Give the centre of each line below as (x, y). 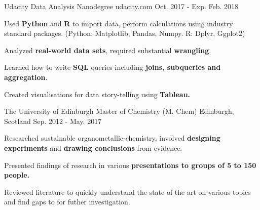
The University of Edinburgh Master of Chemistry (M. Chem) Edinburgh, (119, 111)
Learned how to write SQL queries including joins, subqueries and (113, 67)
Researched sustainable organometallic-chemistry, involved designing (112, 138)
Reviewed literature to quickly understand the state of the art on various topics (127, 192)
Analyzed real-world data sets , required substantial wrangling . (108, 50)
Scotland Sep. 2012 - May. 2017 (53, 121)
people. (17, 175)
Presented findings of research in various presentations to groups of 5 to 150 (130, 165)
